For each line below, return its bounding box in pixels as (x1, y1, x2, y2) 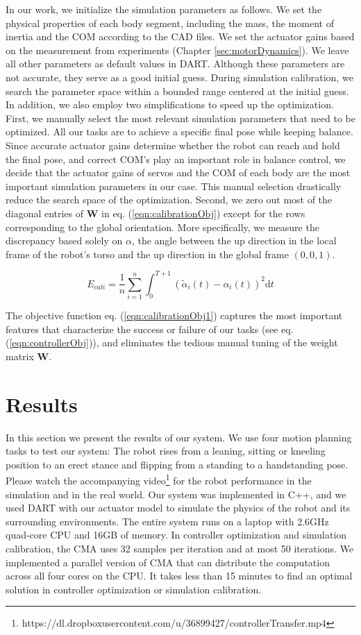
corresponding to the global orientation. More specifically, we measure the (6, 219, 319, 234)
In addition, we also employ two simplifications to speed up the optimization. (6, 97, 334, 112)
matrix (6, 348, 34, 363)
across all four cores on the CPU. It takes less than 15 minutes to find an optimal (6, 568, 353, 583)
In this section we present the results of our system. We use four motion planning (6, 430, 352, 444)
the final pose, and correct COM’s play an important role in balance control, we (6, 151, 346, 166)
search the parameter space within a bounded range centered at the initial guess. (6, 83, 349, 98)
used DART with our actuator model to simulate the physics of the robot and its (6, 500, 351, 515)
